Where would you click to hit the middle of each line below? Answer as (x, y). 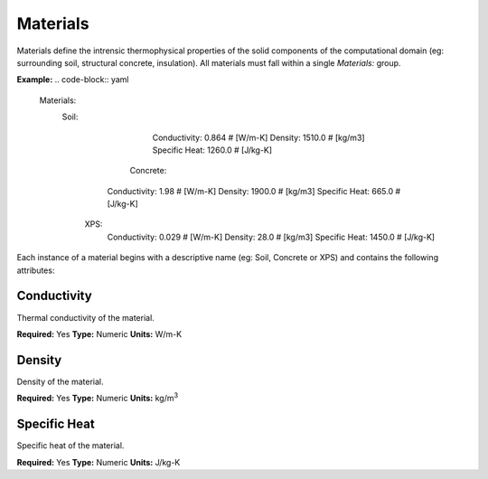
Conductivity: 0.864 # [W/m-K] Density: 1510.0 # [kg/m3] (258, 137)
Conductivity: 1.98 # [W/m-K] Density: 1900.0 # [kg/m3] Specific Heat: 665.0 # (254, 191)
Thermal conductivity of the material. (86, 317)
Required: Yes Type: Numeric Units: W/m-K (99, 333)
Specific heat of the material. (70, 446)
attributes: (36, 270)
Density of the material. (60, 381)
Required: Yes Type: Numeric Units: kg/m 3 (98, 398)
